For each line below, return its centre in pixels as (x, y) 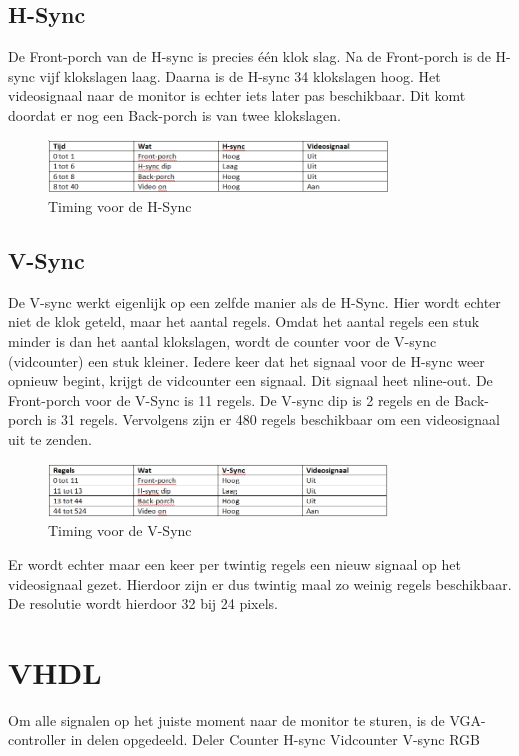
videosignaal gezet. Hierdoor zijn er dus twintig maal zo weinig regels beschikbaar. (260, 583)
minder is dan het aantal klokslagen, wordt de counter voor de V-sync (222, 341)
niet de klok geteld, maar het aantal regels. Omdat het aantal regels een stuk (244, 321)
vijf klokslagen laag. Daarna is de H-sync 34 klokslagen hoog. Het (240, 75)
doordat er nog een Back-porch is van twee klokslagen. (174, 114)
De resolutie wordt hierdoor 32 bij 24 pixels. (143, 603)
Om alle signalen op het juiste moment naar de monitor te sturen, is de (226, 719)
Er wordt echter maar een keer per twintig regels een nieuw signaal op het (234, 563)
